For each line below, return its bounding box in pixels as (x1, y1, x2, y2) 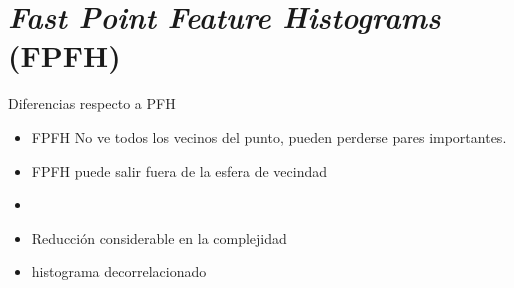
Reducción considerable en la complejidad (31, 227, 287, 248)
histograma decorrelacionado (31, 261, 207, 282)
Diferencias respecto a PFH (8, 93, 176, 114)
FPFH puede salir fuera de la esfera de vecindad (31, 160, 328, 181)
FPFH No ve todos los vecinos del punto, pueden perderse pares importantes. (31, 126, 507, 147)
